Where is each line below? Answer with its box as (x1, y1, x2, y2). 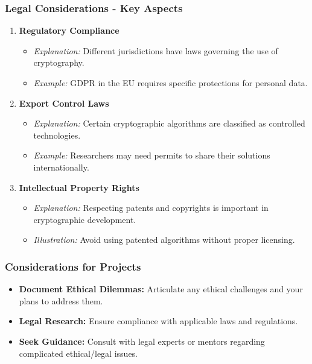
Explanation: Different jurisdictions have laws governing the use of (33, 44, 278, 57)
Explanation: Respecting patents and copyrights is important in (33, 201, 269, 214)
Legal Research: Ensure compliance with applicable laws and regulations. (19, 315, 298, 327)
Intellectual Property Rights (19, 181, 139, 193)
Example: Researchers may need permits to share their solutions (33, 149, 270, 162)
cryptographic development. (33, 213, 136, 225)
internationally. (33, 160, 89, 173)
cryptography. (33, 56, 84, 69)
